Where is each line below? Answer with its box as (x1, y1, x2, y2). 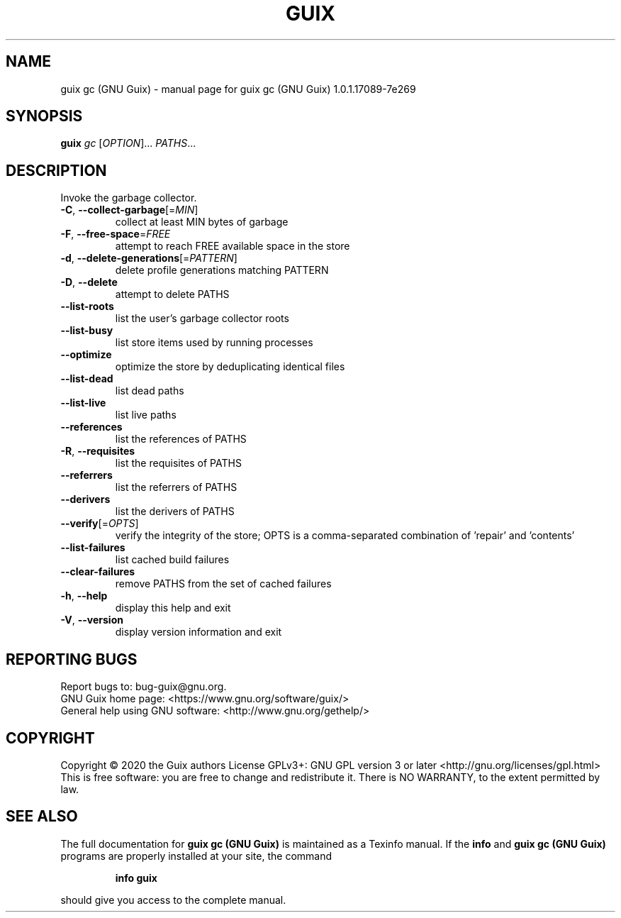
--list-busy (60, 324, 113, 337)
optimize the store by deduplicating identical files (115, 360, 345, 373)
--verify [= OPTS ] (60, 517, 139, 530)
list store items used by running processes (115, 336, 313, 349)
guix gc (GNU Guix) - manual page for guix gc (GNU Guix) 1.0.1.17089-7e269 (60, 82, 416, 95)
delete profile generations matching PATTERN (115, 264, 329, 277)
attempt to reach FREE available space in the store (115, 240, 350, 253)
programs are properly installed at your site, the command (60, 849, 332, 862)
